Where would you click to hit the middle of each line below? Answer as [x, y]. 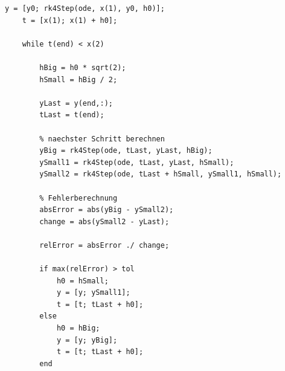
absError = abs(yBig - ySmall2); [107, 210]
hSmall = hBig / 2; [78, 79]
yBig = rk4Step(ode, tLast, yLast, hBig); [126, 151]
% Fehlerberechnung [78, 198]
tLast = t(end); [72, 115]
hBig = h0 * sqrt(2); [83, 67]
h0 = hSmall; [82, 281]
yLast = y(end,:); [76, 103]
